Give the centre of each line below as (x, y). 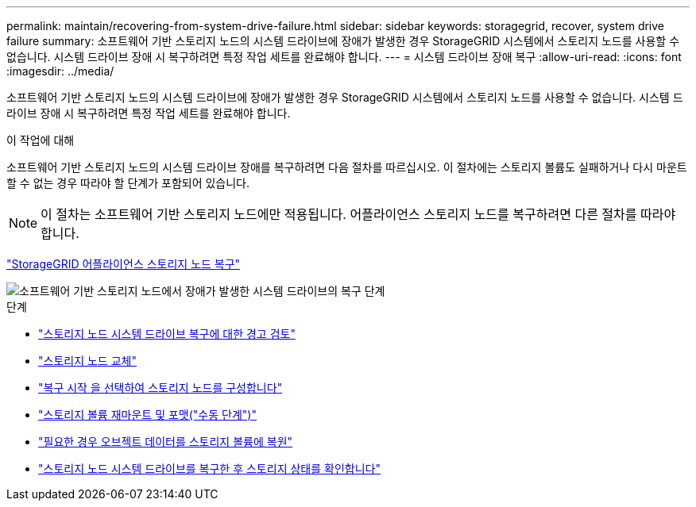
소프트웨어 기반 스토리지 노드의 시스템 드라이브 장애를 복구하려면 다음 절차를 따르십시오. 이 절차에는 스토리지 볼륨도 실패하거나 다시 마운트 (347, 167)
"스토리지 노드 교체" (87, 361)
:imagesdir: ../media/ (60, 71)
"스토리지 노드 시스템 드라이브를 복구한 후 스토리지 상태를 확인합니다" (209, 469)
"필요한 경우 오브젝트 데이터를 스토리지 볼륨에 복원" (166, 442)
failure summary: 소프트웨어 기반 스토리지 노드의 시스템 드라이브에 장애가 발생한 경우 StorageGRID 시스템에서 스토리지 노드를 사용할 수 (343, 41)
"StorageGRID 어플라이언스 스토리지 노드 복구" (124, 264)
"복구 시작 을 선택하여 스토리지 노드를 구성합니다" (160, 388)
